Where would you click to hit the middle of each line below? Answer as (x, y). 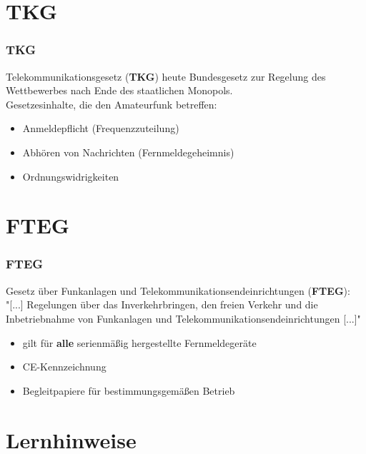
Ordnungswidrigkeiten (71, 176)
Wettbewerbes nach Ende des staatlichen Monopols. (119, 90)
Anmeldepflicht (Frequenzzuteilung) (101, 128)
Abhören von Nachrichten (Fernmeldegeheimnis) (128, 152)
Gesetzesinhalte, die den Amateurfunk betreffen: (112, 104)
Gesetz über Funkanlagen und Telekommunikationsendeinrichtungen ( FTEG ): (178, 290)
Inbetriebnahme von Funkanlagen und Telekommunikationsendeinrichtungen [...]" (183, 318)
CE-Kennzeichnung (64, 367)
